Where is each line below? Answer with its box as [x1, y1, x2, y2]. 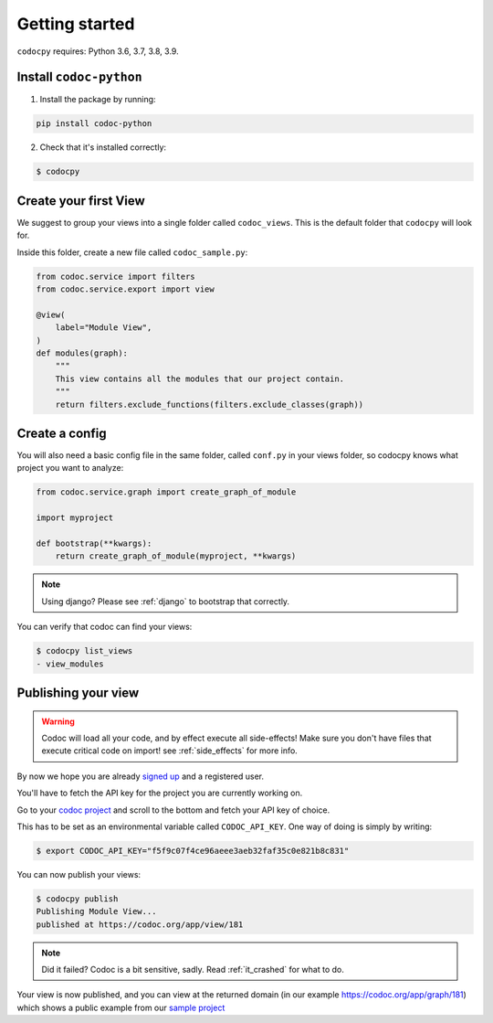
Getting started [16, 14, 135, 34]
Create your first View [16, 193, 145, 208]
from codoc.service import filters [36, 271, 195, 282]
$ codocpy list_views [36, 645, 133, 656]
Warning [41, 716, 75, 727]
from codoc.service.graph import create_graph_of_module [36, 487, 297, 497]
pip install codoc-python [36, 119, 152, 129]
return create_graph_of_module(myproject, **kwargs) [55, 551, 297, 561]
